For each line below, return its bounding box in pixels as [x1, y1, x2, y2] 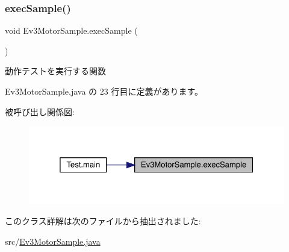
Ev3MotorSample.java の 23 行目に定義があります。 [5, 85, 204, 97]
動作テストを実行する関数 [5, 65, 106, 77]
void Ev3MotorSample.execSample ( [5, 24, 138, 37]
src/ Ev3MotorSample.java [5, 235, 101, 247]
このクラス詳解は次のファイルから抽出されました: [5, 215, 201, 227]
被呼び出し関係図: [5, 105, 75, 118]
